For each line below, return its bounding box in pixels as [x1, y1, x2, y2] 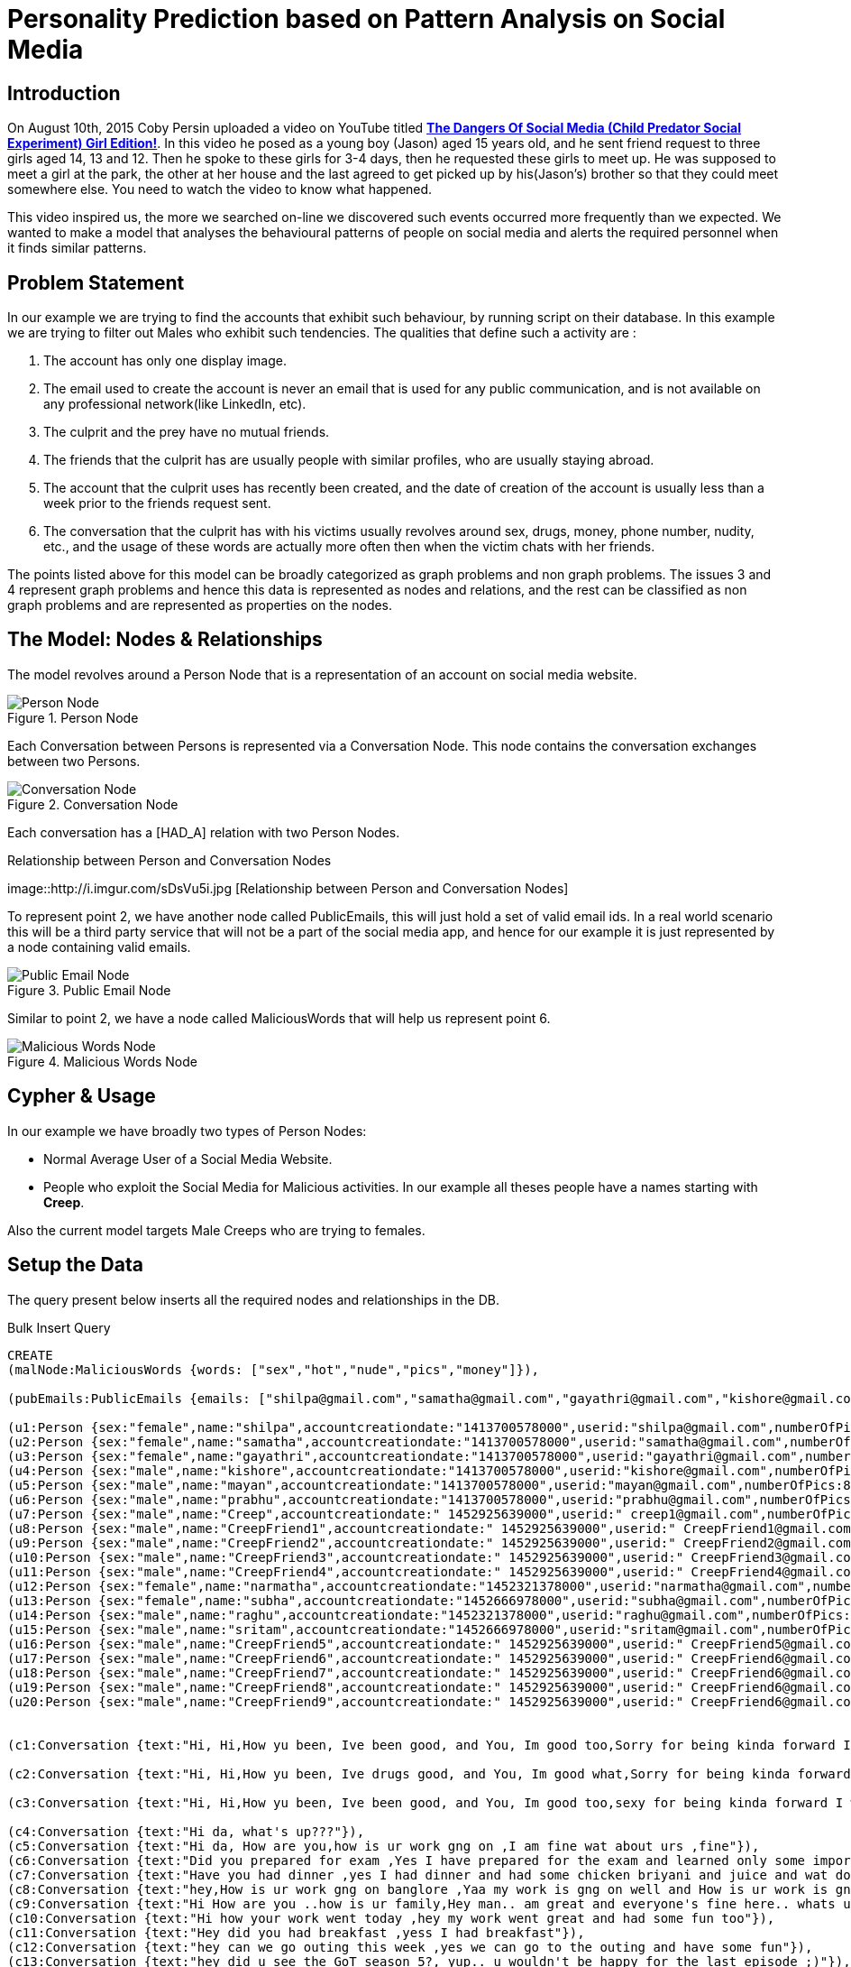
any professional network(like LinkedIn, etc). [43, 396, 307, 412]
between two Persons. [7, 753, 141, 769]
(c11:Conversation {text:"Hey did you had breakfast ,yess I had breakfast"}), [7, 1925, 585, 1940]
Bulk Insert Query [7, 1319, 111, 1335]
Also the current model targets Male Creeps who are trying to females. [7, 1222, 425, 1238]
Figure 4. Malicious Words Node [7, 1053, 197, 1069]
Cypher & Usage [7, 1085, 156, 1108]
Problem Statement [7, 271, 185, 294]
